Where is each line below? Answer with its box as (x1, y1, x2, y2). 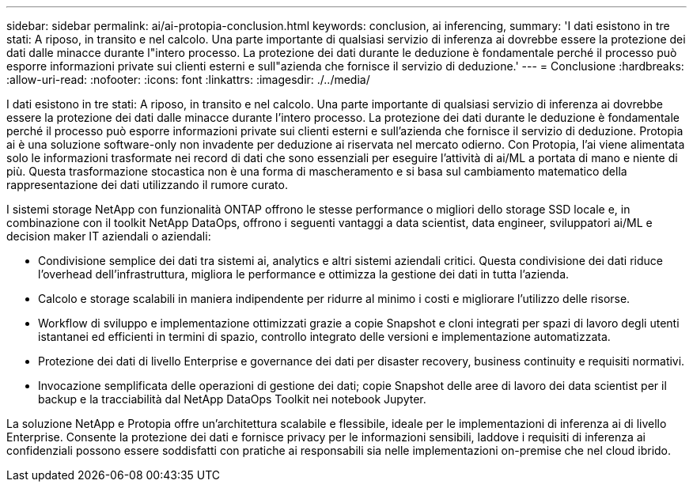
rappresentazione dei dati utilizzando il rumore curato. (6, 178, 288, 191)
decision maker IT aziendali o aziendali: (6, 229, 211, 243)
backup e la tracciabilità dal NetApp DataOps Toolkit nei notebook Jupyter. (38, 392, 426, 406)
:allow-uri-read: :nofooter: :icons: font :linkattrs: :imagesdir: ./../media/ (6, 73, 370, 86)
